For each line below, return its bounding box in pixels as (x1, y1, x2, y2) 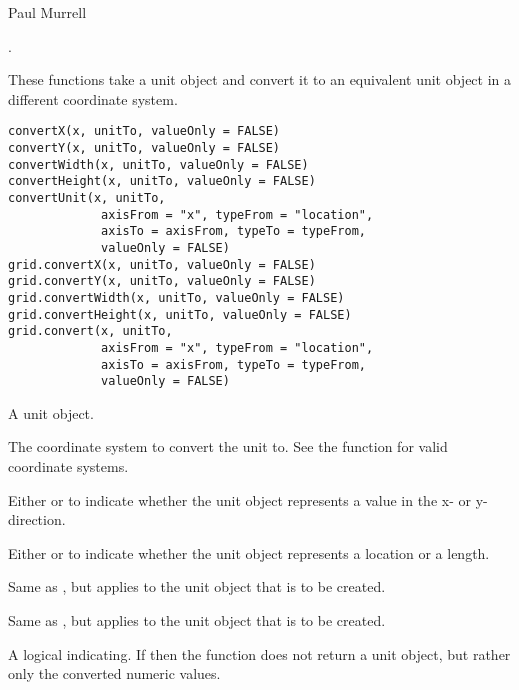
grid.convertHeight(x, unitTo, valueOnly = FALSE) (8, 307, 352, 322)
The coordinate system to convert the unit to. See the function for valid (8, 436, 448, 457)
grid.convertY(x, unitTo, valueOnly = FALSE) (8, 274, 316, 289)
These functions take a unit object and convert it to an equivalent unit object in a (8, 69, 512, 90)
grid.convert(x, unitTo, (8, 324, 173, 339)
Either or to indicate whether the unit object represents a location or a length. (8, 542, 490, 563)
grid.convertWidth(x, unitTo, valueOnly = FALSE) (8, 290, 345, 305)
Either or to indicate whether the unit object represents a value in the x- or (8, 489, 471, 510)
